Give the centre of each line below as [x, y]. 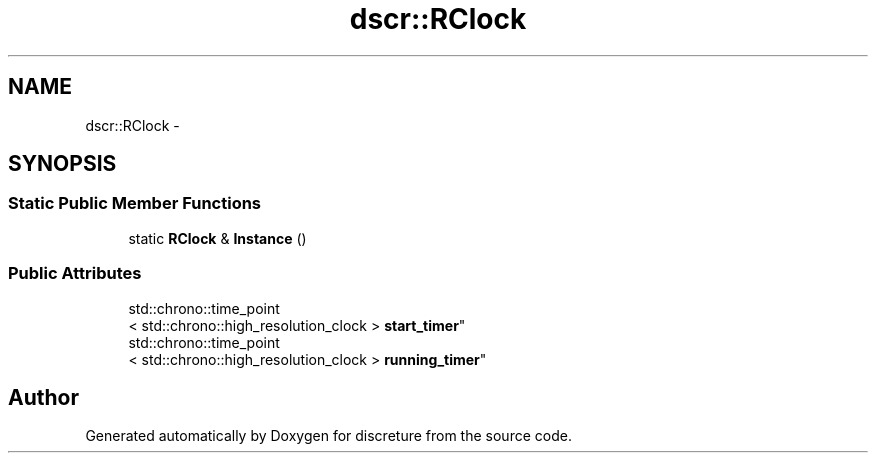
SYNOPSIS [62, 164]
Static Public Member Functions [135, 203]
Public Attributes [75, 273]
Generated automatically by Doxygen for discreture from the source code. [328, 436]
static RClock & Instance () [217, 238]
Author [43, 397]
